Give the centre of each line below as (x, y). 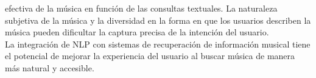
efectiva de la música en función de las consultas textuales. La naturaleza (141, 8)
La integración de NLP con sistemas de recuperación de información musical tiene (158, 44)
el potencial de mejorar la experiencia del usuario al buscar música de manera (150, 56)
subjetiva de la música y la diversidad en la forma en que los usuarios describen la (158, 20)
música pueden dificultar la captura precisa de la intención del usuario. (137, 32)
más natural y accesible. (50, 67)
